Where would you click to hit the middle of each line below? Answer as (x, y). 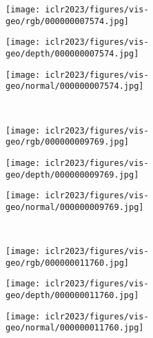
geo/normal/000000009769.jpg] (75, 207)
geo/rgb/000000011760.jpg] (67, 263)
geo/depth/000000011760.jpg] (72, 296)
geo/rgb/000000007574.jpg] (67, 21)
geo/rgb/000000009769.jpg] (67, 142)
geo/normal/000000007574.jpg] (75, 86)
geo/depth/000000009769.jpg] (72, 175)
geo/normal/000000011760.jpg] (75, 328)
